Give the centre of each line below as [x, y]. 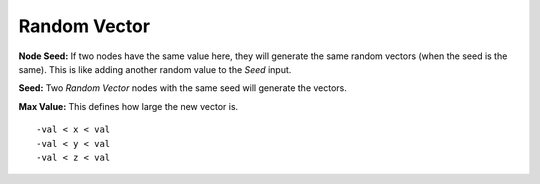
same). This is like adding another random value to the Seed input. [155, 69]
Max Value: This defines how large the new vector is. [128, 106]
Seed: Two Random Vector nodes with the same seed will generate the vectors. [182, 88]
